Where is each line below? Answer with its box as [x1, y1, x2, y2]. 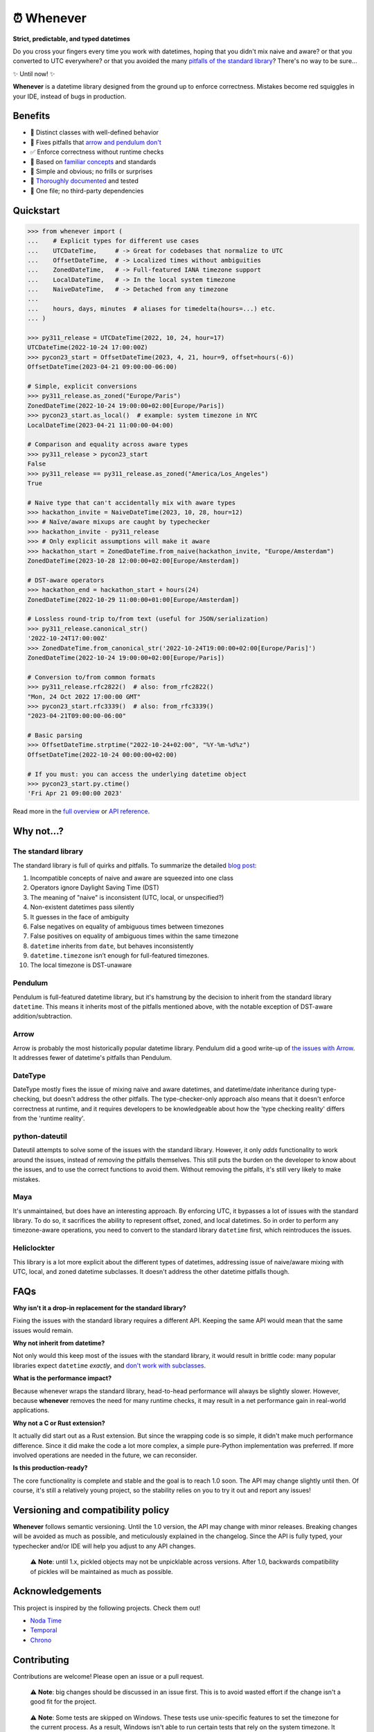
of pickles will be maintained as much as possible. [30, 1567, 173, 1575]
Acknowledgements [12, 1585, 102, 1597]
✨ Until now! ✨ [12, 69, 55, 78]
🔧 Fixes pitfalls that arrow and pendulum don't [30, 138, 162, 146]
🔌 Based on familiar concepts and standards [30, 157, 157, 166]
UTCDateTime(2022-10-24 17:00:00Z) [27, 344, 148, 351]
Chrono [30, 1636, 52, 1644]
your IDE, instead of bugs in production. [12, 92, 127, 100]
